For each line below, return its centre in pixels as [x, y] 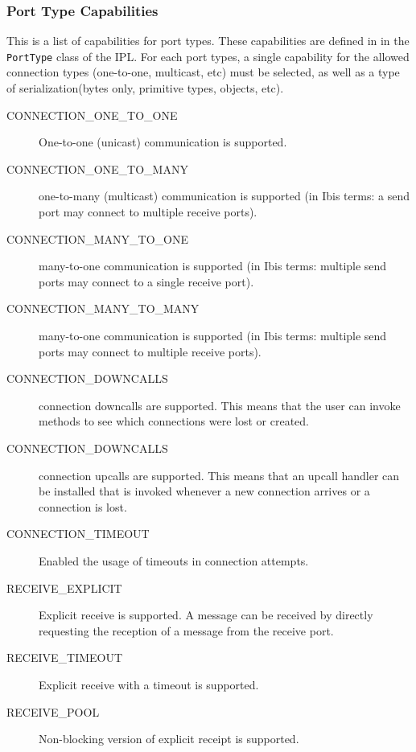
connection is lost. [83, 506]
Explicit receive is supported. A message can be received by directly [206, 615]
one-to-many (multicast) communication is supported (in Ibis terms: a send [224, 196]
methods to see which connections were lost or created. [174, 421]
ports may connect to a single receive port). [146, 281]
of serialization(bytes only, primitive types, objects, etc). [145, 88]
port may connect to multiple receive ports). [148, 212]
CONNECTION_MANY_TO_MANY [103, 308]
